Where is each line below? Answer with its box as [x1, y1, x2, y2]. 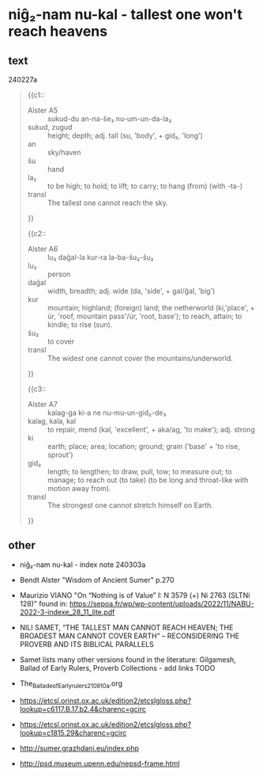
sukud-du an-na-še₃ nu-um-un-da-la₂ [47, 114, 172, 124]
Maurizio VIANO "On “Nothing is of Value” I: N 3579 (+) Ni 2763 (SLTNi [19, 590, 250, 599]
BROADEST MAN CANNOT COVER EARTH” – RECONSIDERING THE [19, 631, 239, 641]
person [47, 269, 71, 279]
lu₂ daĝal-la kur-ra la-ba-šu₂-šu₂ [47, 253, 154, 262]
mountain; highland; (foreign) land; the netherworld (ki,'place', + [47, 303, 255, 312]
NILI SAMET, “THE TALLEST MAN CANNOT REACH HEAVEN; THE [19, 622, 234, 632]
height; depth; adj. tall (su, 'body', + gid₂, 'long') [47, 131, 204, 140]
